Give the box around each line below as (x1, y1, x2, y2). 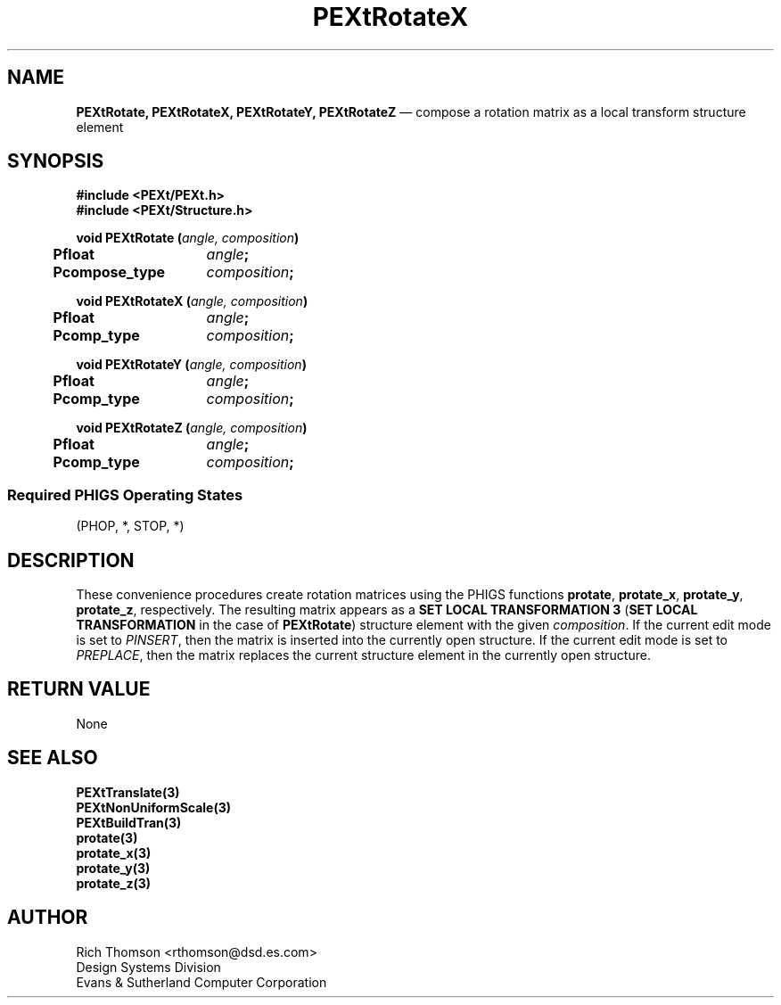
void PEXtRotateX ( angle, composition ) (76, 293, 308, 309)
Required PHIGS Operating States (7, 485, 243, 504)
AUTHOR (7, 906, 88, 929)
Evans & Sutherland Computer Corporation (76, 974, 327, 990)
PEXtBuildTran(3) (76, 814, 182, 830)
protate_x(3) (76, 844, 152, 861)
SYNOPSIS (7, 150, 104, 173)
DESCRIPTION (7, 548, 135, 572)
